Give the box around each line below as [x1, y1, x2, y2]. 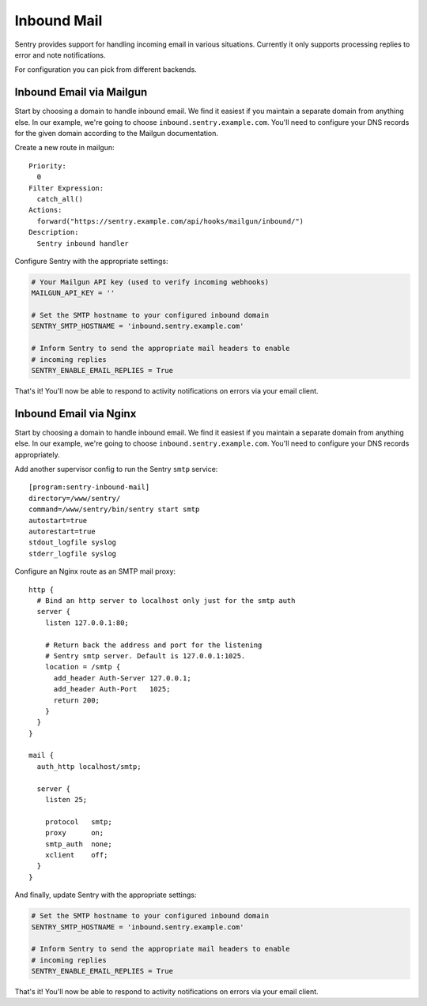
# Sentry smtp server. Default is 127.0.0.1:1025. [44, 651, 246, 660]
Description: [28, 228, 79, 237]
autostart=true [28, 516, 88, 525]
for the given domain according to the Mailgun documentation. [14, 129, 219, 138]
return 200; [53, 695, 100, 705]
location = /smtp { [44, 662, 121, 672]
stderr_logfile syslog [28, 549, 117, 558]
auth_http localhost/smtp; [36, 762, 142, 771]
